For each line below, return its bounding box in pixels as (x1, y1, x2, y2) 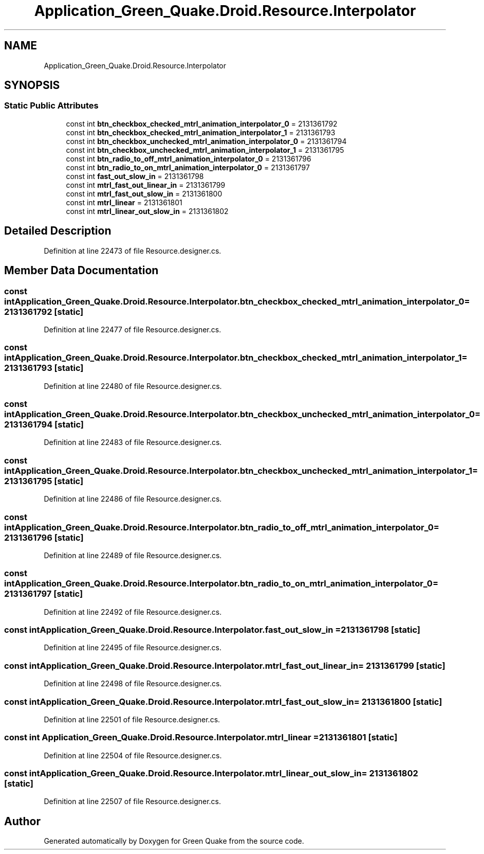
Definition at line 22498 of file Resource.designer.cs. (44, 679, 222, 688)
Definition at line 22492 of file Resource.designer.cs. (44, 607, 222, 616)
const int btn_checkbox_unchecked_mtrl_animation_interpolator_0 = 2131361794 (66, 136, 347, 146)
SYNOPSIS (4, 79, 60, 92)
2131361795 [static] (4, 475, 84, 486)
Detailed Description (4, 224, 111, 238)
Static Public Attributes (4, 100, 99, 111)
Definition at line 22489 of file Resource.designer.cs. (44, 550, 222, 560)
